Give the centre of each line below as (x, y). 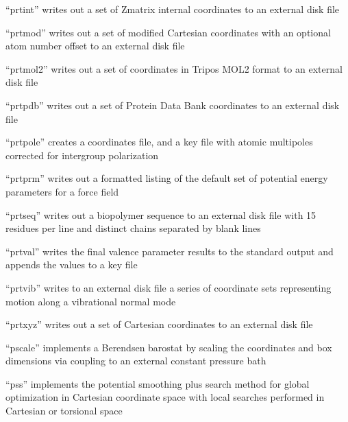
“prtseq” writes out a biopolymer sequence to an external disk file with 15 (161, 214)
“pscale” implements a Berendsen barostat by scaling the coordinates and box (169, 347)
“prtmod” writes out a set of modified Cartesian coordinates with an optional (168, 32)
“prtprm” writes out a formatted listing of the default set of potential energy (167, 178)
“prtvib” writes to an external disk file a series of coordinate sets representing (169, 287)
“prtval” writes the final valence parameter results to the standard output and (170, 251)
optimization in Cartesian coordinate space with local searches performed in (165, 397)
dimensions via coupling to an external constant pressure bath (136, 361)
